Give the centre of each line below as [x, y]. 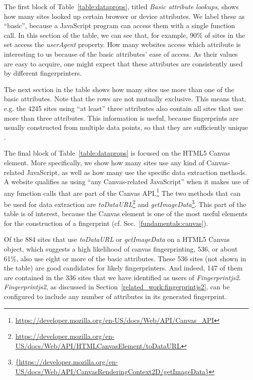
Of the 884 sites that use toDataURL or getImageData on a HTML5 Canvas [117, 239]
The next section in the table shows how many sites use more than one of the [119, 89]
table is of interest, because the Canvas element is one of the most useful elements [126, 214]
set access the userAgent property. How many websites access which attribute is [122, 44]
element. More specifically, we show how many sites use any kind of [104, 162]
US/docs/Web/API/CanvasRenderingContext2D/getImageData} [112, 371]
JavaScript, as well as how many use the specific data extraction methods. [137, 172]
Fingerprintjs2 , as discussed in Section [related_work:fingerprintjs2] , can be [117, 287]
